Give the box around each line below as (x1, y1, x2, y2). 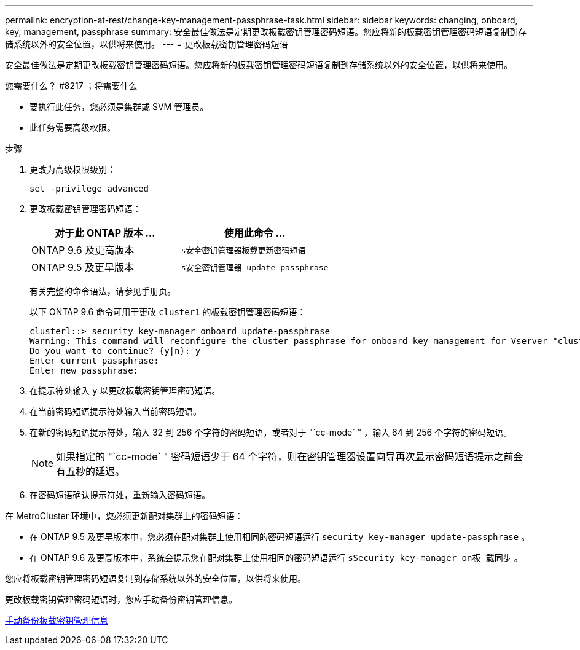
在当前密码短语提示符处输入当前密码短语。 (29, 406, 202, 417)
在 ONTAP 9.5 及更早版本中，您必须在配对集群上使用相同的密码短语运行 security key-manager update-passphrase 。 (29, 531, 530, 542)
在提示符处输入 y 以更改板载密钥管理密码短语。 (29, 385, 221, 396)
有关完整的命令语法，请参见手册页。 (29, 286, 176, 296)
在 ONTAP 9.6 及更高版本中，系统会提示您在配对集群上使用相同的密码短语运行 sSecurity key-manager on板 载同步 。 (29, 552, 523, 563)
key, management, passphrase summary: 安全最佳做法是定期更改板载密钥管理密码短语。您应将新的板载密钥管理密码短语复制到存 (5, 26, 527, 37)
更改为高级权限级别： (29, 164, 116, 174)
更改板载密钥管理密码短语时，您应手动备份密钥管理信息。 (5, 594, 237, 605)
